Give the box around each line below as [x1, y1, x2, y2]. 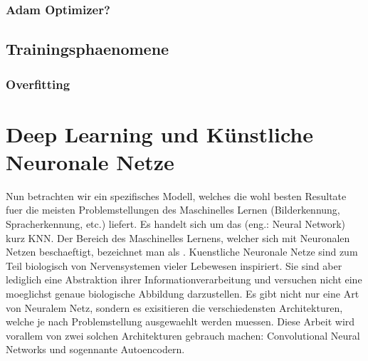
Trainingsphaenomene [6, 38, 169, 60]
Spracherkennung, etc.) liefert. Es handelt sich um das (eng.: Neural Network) [6, 216, 346, 231]
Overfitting [6, 75, 70, 93]
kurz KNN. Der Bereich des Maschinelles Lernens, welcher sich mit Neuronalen [6, 230, 350, 245]
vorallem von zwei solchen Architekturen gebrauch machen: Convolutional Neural [6, 328, 360, 342]
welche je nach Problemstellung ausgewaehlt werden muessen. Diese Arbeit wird [6, 314, 355, 329]
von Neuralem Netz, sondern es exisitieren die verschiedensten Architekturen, [6, 300, 343, 315]
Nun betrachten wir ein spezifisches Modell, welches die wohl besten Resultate [6, 188, 347, 203]
